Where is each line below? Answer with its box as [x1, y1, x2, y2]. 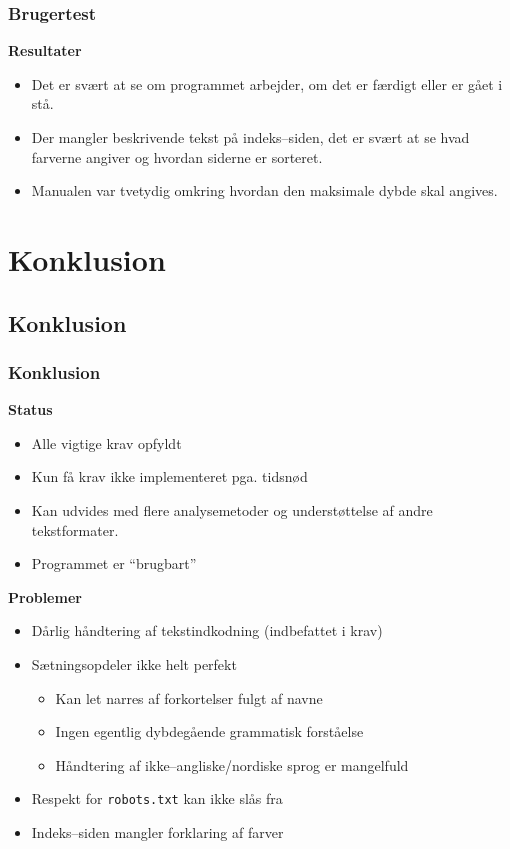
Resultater [8, 40, 82, 61]
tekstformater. [31, 519, 119, 540]
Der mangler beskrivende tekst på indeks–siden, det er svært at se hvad [31, 127, 470, 147]
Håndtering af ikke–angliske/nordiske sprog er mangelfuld [55, 754, 409, 775]
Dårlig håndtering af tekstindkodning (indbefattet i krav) [31, 620, 383, 641]
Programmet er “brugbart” [31, 553, 197, 574]
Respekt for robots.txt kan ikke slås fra [31, 788, 283, 809]
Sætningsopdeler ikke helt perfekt [31, 653, 237, 674]
